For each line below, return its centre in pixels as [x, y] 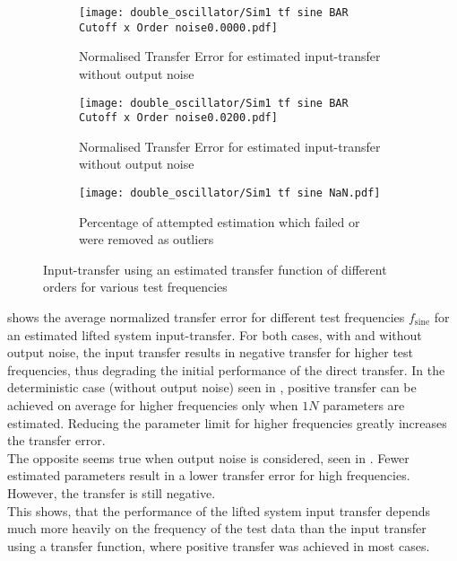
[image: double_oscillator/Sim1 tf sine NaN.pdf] [230, 193]
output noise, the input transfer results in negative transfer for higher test [211, 352]
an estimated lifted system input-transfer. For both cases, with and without [215, 334]
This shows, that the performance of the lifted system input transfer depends [219, 510]
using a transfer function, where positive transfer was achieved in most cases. [219, 545]
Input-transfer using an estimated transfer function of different [215, 269]
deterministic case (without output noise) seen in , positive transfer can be [212, 387]
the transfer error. [56, 440]
